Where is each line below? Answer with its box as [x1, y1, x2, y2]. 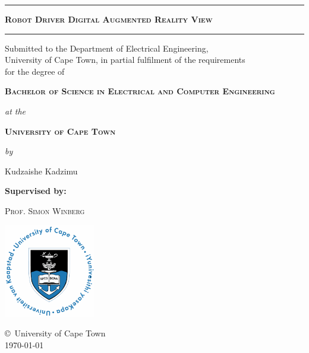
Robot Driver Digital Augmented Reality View [5, 13, 213, 25]
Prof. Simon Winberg [5, 204, 85, 217]
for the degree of [5, 65, 65, 77]
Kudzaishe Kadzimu [5, 164, 78, 177]
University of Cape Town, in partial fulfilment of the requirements [5, 53, 245, 66]
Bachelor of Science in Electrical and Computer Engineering [5, 85, 275, 97]
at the [5, 104, 26, 117]
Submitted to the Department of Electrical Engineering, [5, 42, 209, 54]
